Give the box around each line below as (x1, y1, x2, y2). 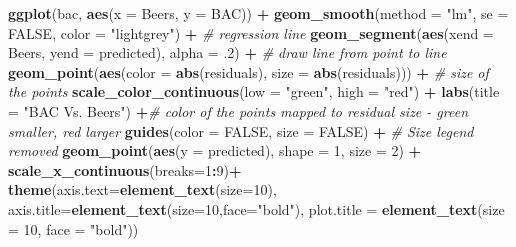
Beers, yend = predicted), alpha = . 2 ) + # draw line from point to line (8, 42, 447, 63)
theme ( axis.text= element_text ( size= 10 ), (8, 179, 277, 200)
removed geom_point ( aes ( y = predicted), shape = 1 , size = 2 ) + (8, 140, 422, 161)
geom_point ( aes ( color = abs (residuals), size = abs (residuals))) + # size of (8, 61, 489, 82)
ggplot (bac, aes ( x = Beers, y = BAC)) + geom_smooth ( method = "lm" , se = (8, 3, 509, 23)
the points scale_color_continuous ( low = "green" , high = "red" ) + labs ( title (8, 81, 500, 102)
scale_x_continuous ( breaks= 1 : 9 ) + (8, 159, 242, 180)
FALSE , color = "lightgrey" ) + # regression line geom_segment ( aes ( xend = (8, 22, 494, 43)
